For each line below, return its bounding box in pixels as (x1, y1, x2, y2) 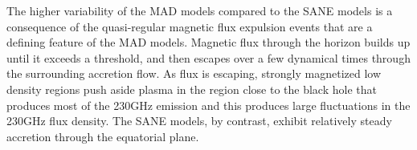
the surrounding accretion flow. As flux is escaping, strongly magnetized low (6, 65, 382, 82)
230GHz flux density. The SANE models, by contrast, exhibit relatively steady (6, 112, 392, 129)
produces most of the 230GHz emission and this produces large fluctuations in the (6, 96, 411, 113)
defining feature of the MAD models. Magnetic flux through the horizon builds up (6, 34, 411, 51)
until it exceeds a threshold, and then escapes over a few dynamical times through (6, 49, 411, 66)
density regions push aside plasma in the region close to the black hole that (6, 80, 377, 97)
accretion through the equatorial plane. (6, 128, 199, 144)
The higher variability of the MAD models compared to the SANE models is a (6, 2, 393, 18)
